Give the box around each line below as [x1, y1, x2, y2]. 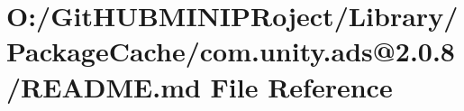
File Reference [210, 68, 393, 105]
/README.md [6, 68, 201, 105]
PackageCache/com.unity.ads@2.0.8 [6, 32, 455, 69]
